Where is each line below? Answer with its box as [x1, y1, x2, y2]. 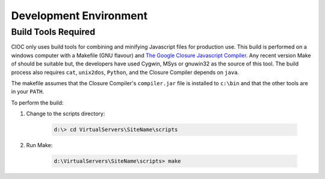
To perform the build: [11, 99, 64, 106]
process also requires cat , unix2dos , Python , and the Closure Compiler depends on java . [11, 68, 240, 76]
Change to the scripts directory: [26, 110, 105, 117]
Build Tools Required [11, 26, 96, 37]
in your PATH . [11, 88, 45, 96]
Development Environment [11, 9, 147, 22]
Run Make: [26, 142, 53, 149]
